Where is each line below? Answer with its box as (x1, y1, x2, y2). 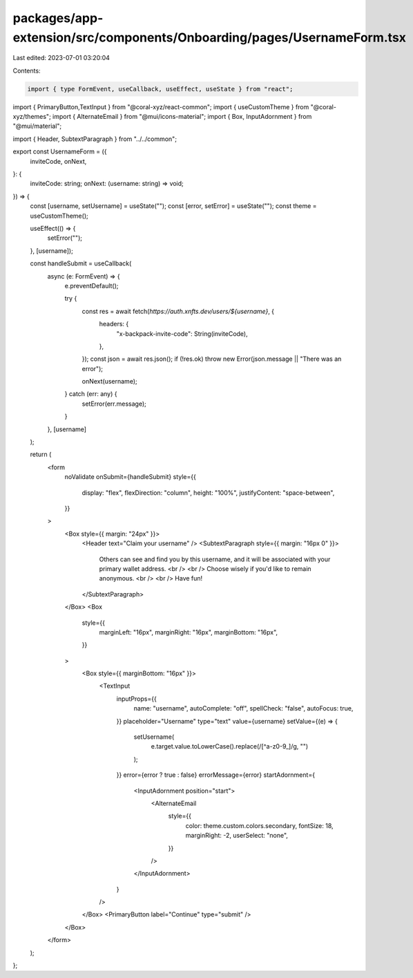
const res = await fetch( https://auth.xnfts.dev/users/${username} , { (81, 307, 275, 315)
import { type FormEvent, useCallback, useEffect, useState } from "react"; (27, 85, 294, 93)
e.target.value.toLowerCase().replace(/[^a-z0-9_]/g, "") (151, 742, 309, 751)
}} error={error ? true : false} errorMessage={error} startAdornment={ (116, 771, 316, 779)
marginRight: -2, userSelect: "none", (185, 831, 288, 840)
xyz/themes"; (12, 113, 51, 121)
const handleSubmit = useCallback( (30, 259, 132, 267)
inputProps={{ (116, 695, 157, 703)
